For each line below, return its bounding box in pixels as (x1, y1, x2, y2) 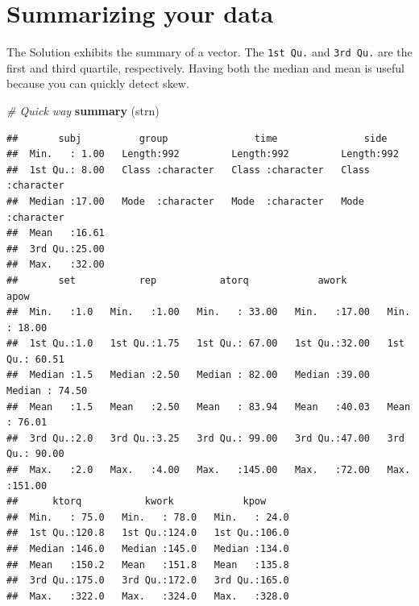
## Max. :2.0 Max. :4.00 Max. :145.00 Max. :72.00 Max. (6, 464, 411, 476)
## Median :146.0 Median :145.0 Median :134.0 (6, 543, 289, 554)
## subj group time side (6, 132, 388, 144)
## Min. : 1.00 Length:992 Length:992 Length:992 (6, 148, 399, 160)
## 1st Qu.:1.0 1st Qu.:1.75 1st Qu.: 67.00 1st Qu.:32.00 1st (6, 338, 404, 350)
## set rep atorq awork (6, 274, 347, 286)
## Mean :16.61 (6, 227, 105, 239)
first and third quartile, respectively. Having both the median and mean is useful (6, 59, 405, 76)
